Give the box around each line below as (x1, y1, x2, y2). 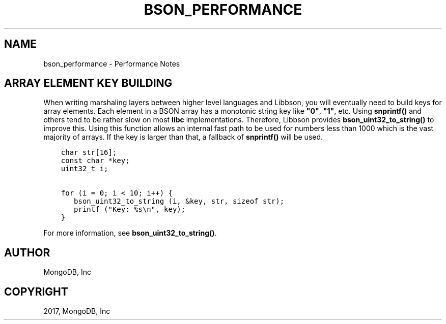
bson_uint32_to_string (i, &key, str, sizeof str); (74, 197, 285, 206)
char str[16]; (61, 148, 117, 157)
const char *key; (61, 156, 130, 165)
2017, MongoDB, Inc (43, 307, 110, 316)
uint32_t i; (61, 165, 108, 173)
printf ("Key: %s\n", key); (74, 205, 186, 214)
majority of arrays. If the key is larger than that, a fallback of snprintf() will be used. (43, 133, 323, 142)
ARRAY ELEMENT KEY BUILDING (4, 77, 173, 90)
